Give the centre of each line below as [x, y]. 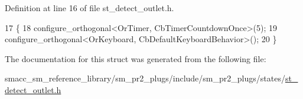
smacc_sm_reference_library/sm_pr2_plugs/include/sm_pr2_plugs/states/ [145, 78]
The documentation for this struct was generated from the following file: [136, 58]
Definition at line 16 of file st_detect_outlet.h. [89, 8]
